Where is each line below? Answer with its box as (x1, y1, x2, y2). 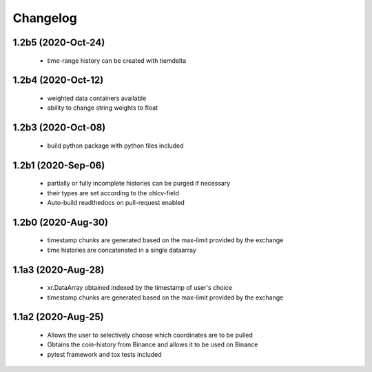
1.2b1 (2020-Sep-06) (12, 159, 105, 171)
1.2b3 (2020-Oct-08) (12, 121, 106, 134)
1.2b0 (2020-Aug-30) (12, 216, 108, 228)
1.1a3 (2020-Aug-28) (12, 264, 105, 275)
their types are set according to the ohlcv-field (47, 188, 179, 197)
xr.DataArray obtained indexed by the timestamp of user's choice (47, 284, 232, 292)
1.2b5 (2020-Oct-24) (12, 37, 105, 48)
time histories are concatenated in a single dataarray (47, 246, 196, 254)
